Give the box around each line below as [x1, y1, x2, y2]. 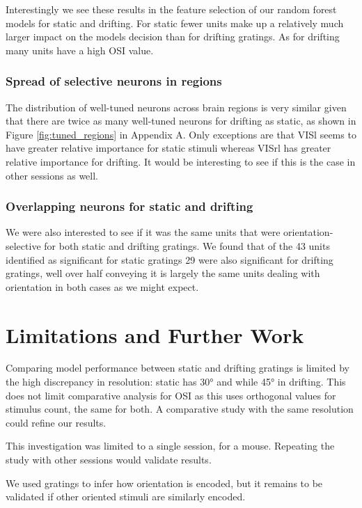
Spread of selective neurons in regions [6, 72, 222, 90]
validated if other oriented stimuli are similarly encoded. [6, 489, 246, 504]
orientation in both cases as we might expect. [6, 279, 199, 294]
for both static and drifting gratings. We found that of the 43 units [44, 238, 330, 253]
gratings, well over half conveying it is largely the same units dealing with [6, 266, 320, 280]
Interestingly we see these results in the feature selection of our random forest [6, 2, 337, 16]
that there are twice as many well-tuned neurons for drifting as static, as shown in [6, 113, 356, 128]
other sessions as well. [6, 168, 98, 182]
